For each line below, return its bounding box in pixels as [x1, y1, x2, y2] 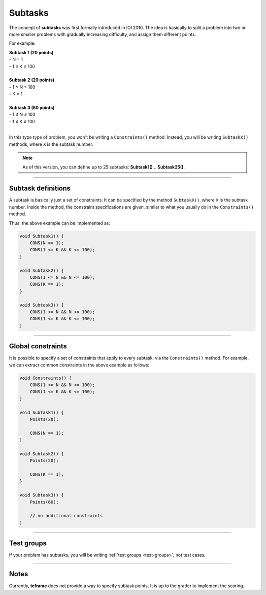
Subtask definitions [9, 184, 71, 193]
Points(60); [30, 499, 59, 505]
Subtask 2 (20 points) [9, 77, 55, 83]
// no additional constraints [30, 513, 103, 519]
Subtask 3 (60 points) [9, 104, 55, 110]
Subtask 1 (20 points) [9, 49, 54, 55]
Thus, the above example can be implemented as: [9, 220, 110, 226]
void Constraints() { [19, 375, 72, 381]
